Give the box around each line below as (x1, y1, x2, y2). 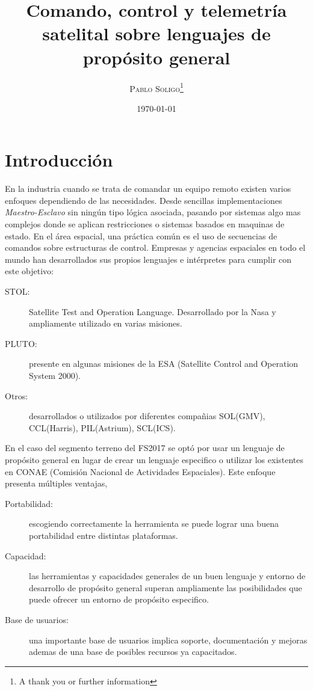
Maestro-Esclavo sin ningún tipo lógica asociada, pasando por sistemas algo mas (5, 206, 301, 218)
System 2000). (29, 369, 81, 381)
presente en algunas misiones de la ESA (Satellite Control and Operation (29, 357, 299, 370)
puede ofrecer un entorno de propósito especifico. (29, 593, 209, 606)
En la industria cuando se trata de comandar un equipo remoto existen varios (5, 182, 291, 195)
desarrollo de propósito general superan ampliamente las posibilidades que (29, 581, 302, 594)
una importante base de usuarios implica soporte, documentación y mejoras (29, 633, 308, 646)
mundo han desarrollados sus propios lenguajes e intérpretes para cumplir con (5, 253, 292, 265)
